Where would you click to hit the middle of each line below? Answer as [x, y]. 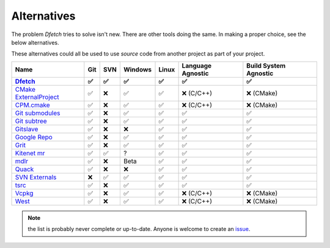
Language [197, 65]
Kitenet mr [30, 153]
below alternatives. [35, 42]
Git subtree [31, 121]
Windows [137, 69]
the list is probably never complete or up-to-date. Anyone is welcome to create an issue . [139, 229]
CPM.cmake [32, 105]
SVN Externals [36, 177]
